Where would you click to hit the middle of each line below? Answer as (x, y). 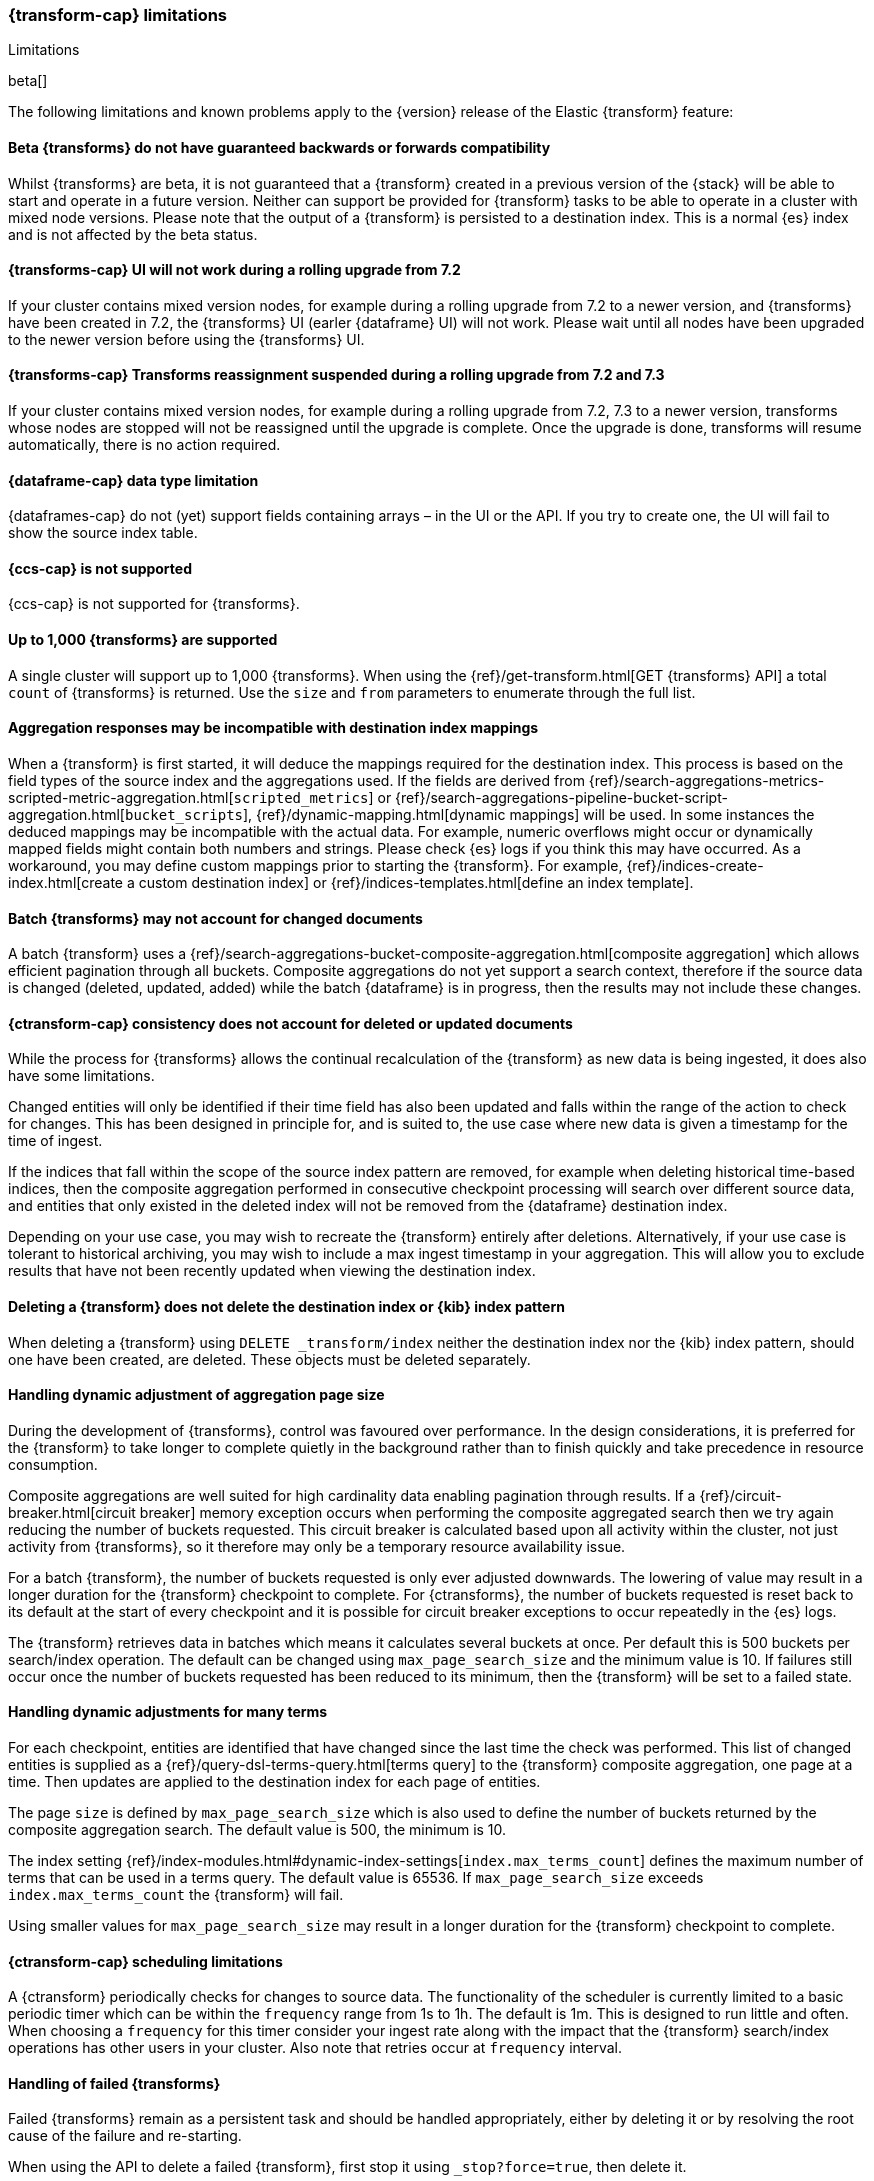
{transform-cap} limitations (118, 15)
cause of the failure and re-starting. (125, 2136)
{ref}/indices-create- (695, 865)
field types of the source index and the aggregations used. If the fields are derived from (296, 780)
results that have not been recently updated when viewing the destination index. (272, 1271)
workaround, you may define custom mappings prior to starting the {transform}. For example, (315, 865)
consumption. (53, 1464)
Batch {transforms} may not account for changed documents (215, 918)
